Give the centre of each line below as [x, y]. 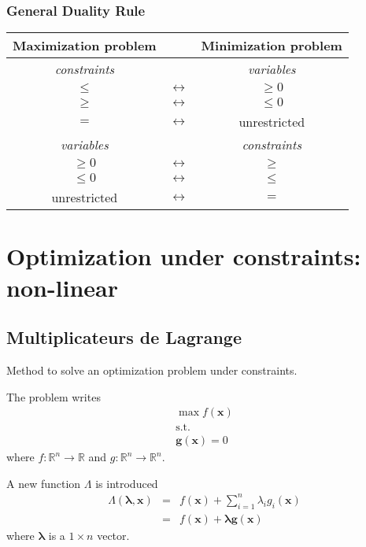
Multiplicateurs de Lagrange [124, 337]
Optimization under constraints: [184, 256]
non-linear [63, 287]
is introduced [127, 483]
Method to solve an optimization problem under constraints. [152, 370]
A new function [44, 483]
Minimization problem [272, 46]
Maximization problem [85, 46]
